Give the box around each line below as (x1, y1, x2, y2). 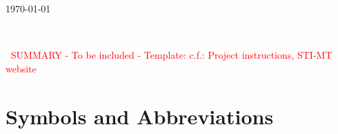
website (6, 61, 37, 75)
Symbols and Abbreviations (6, 102, 274, 130)
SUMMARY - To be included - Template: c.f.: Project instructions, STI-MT (10, 48, 332, 62)
